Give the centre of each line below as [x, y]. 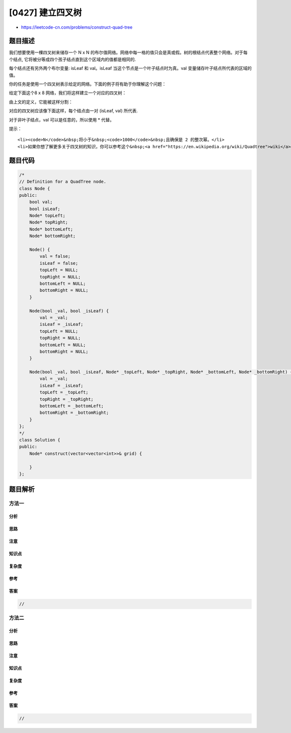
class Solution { [40, 440]
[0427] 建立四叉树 [45, 13]
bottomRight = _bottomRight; [74, 413]
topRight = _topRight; [67, 399]
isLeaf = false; [59, 263]
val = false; [55, 256]
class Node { [35, 188]
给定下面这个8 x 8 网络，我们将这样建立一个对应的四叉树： [68, 93]
